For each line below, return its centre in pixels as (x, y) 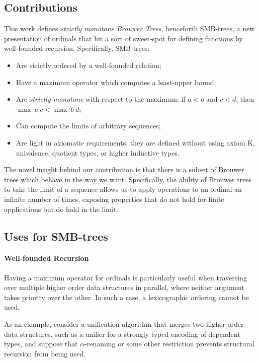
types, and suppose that (41, 344)
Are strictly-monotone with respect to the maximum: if (101, 99)
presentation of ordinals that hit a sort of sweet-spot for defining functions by (123, 38)
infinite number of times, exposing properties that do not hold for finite (114, 199)
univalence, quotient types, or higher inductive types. (98, 152)
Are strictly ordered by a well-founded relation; (89, 65)
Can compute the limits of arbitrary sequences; (88, 126)
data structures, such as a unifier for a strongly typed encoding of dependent (122, 334)
